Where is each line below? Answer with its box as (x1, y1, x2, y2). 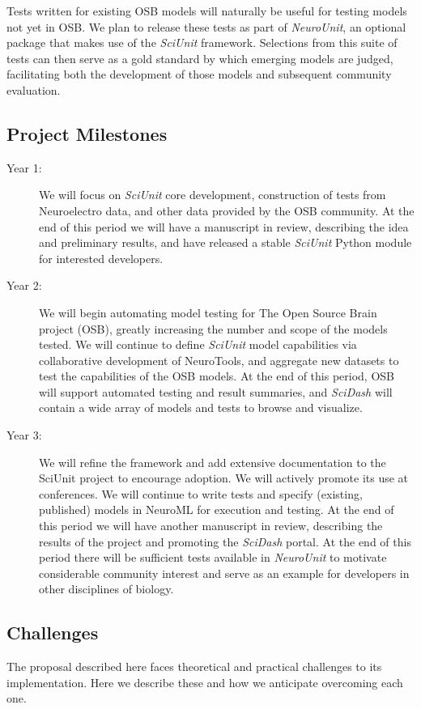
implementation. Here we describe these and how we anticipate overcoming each (6, 673, 403, 690)
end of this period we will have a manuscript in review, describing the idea (39, 218, 409, 235)
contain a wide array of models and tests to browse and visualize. (39, 399, 363, 416)
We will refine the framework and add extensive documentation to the (39, 453, 386, 470)
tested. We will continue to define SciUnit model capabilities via (39, 336, 357, 353)
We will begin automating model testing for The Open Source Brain (39, 304, 377, 321)
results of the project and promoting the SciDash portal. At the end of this (39, 533, 411, 550)
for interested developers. (39, 249, 164, 266)
